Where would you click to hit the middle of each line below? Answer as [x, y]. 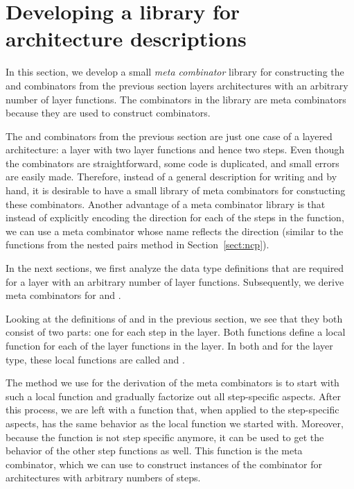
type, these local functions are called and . [95, 359]
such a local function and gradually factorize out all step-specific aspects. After [173, 396]
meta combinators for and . [63, 295]
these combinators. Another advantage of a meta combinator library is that [166, 204]
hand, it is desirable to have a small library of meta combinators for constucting [176, 190]
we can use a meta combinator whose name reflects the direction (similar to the [175, 231]
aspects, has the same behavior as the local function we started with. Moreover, [175, 423]
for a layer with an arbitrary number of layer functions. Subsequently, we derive [175, 281]
